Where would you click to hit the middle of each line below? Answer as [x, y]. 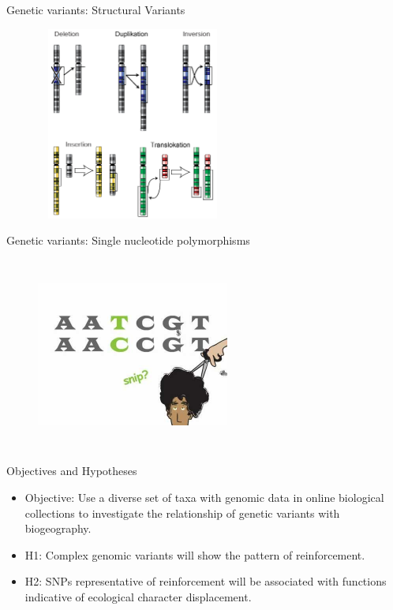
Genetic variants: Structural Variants [96, 9]
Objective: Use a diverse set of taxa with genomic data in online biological [204, 497]
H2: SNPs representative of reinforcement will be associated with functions [206, 581]
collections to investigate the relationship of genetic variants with [182, 513]
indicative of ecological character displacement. [138, 596]
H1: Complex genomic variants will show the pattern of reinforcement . [195, 554]
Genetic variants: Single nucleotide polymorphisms [128, 240]
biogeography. [58, 528]
